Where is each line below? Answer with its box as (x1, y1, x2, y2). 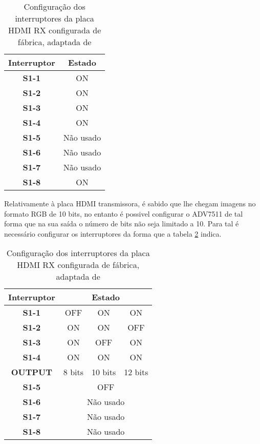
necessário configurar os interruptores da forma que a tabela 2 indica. (4, 228, 222, 239)
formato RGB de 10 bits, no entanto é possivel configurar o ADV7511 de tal (4, 208, 243, 219)
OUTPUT (11, 366, 53, 378)
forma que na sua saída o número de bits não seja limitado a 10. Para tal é (4, 218, 239, 229)
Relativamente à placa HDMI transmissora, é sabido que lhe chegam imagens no (4, 198, 256, 208)
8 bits (63, 366, 84, 378)
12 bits (124, 366, 148, 378)
